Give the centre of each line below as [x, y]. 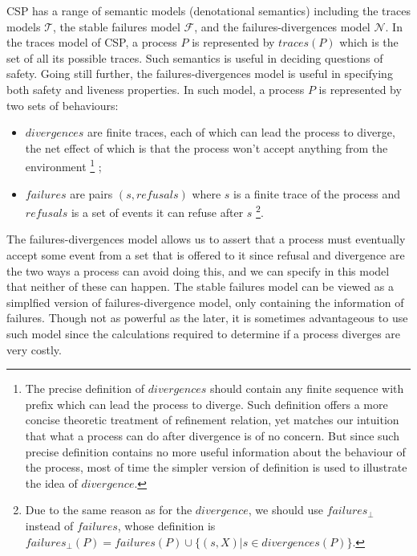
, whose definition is [166, 525]
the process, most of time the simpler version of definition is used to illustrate [216, 467]
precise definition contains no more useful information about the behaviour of [215, 451]
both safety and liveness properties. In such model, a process [156, 89]
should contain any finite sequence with [307, 388]
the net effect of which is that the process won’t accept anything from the [206, 147]
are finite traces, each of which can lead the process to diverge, [241, 132]
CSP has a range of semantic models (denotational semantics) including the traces [208, 10]
